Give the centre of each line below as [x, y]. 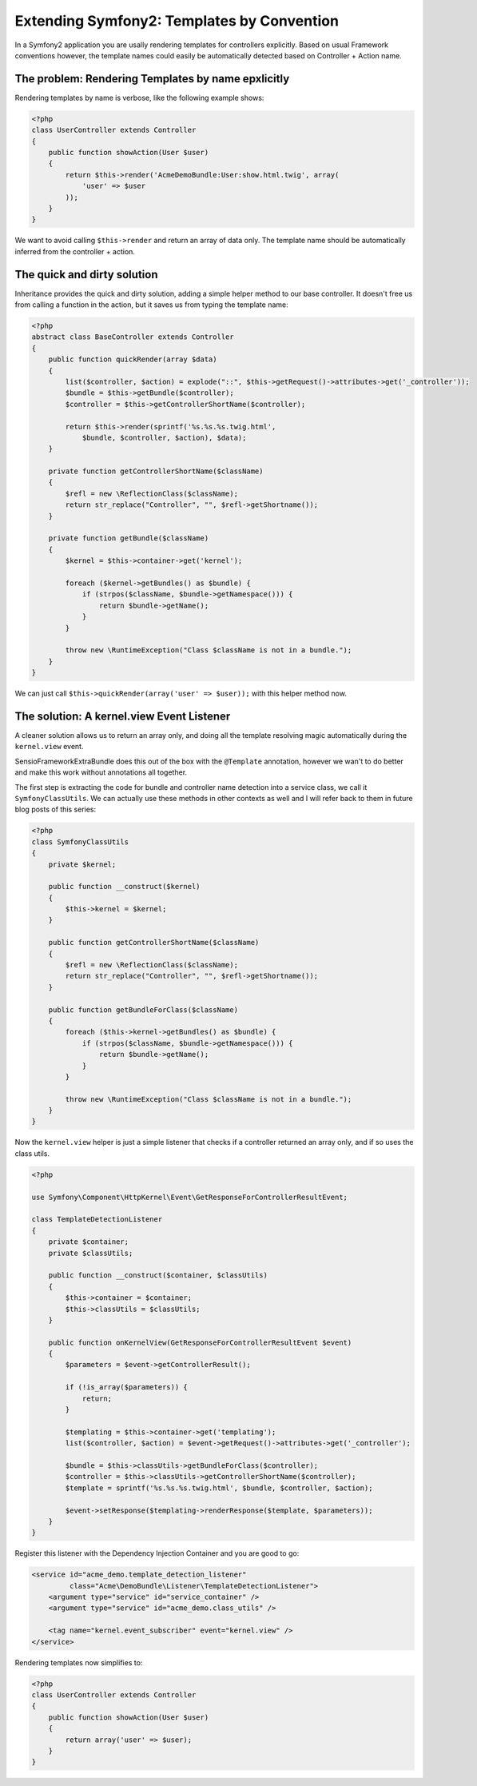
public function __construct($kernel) [124, 887]
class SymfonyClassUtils [80, 842]
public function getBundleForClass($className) [143, 1010]
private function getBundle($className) [129, 538]
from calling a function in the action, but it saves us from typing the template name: [151, 305]
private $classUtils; [91, 1253]
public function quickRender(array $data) [133, 359]
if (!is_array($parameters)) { [126, 1387]
